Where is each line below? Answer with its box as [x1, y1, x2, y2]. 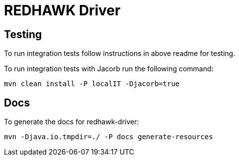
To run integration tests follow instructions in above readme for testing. [4, 49, 236, 58]
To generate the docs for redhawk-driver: [4, 117, 139, 126]
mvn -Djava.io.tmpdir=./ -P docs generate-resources [4, 133, 213, 141]
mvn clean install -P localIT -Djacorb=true [4, 80, 180, 88]
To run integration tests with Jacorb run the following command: [4, 64, 214, 73]
